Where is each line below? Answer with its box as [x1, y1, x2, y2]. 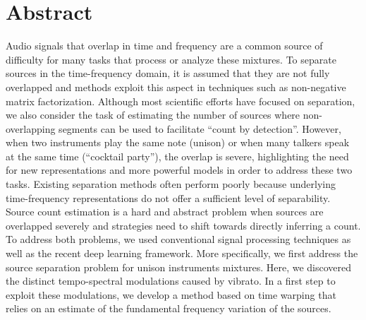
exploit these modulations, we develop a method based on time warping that [6, 287, 336, 302]
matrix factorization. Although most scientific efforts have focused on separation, [6, 93, 355, 108]
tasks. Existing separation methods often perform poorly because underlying [6, 177, 336, 191]
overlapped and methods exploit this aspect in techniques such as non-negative [6, 79, 346, 94]
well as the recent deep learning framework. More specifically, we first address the [6, 246, 358, 261]
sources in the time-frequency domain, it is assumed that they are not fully [6, 66, 330, 81]
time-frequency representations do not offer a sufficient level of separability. [6, 190, 331, 205]
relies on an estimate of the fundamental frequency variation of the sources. [6, 301, 331, 316]
